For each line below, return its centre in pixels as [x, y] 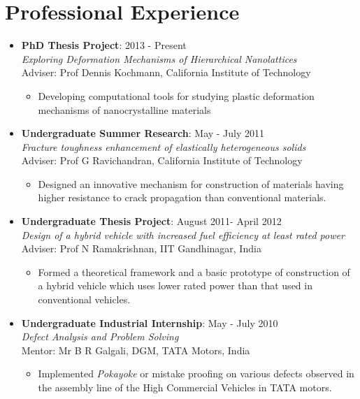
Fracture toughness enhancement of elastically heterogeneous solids [164, 146]
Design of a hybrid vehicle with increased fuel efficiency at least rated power [183, 234]
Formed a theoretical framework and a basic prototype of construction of [194, 271]
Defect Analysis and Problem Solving [100, 336]
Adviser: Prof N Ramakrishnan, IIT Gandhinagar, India [141, 248]
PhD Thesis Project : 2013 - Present [104, 45]
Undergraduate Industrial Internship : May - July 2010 [150, 322]
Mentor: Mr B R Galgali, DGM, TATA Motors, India [136, 350]
